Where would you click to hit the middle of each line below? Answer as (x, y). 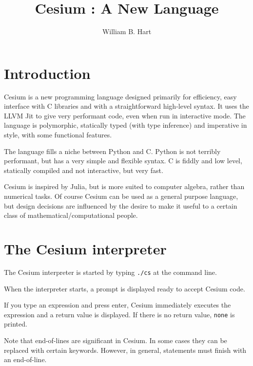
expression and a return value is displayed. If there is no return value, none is (119, 314)
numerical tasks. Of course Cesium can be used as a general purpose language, (121, 196)
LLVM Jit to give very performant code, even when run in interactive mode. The (125, 115)
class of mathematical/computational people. (71, 215)
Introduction (47, 73)
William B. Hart (127, 31)
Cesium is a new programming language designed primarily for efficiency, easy (120, 96)
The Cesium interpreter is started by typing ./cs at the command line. (110, 272)
